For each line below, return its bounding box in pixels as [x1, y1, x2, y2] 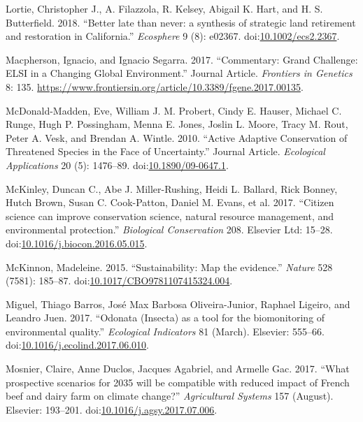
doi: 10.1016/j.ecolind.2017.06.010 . [6, 337, 150, 352]
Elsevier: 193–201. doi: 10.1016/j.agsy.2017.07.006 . [6, 402, 218, 416]
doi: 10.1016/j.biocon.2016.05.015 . [6, 235, 148, 250]
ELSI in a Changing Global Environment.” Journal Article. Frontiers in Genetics [6, 66, 353, 80]
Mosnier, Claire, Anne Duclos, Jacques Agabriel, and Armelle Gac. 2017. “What [6, 361, 350, 376]
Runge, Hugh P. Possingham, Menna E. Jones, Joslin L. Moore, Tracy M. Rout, [6, 117, 348, 131]
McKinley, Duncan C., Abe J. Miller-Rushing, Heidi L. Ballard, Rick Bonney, [6, 181, 338, 196]
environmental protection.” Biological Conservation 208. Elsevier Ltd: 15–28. [6, 222, 333, 237]
